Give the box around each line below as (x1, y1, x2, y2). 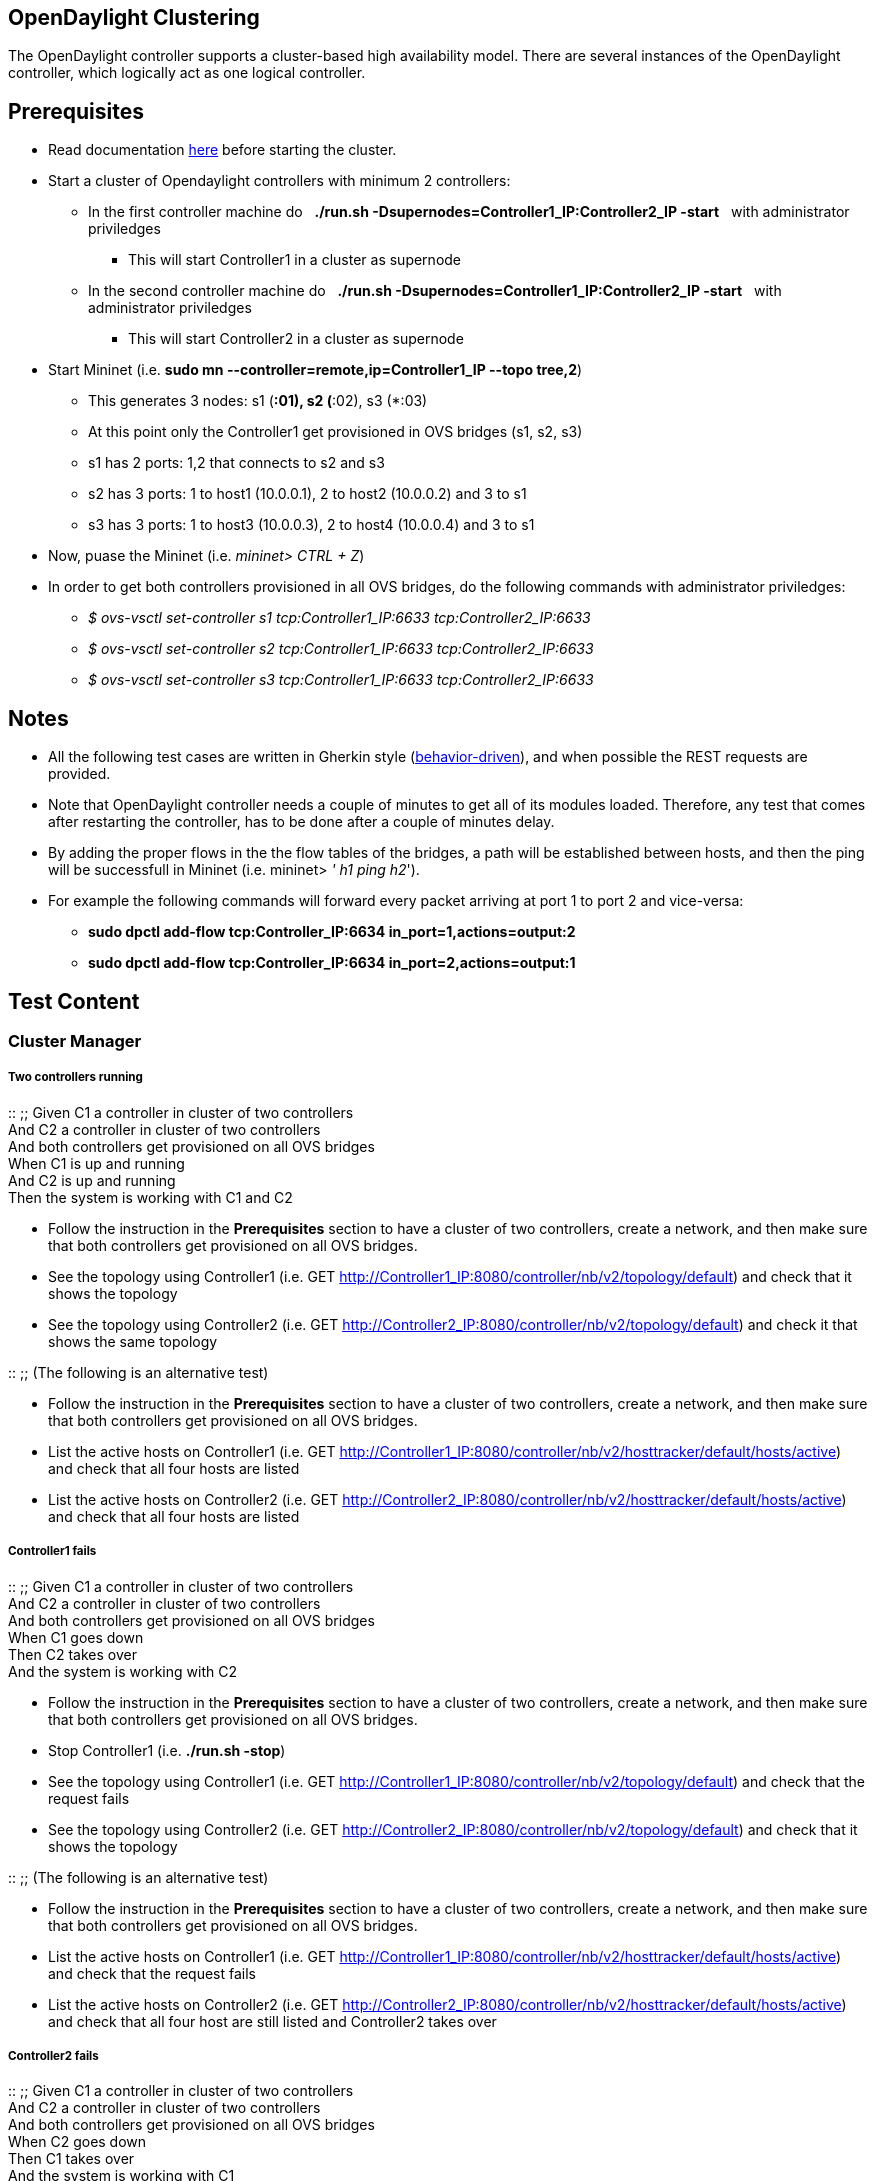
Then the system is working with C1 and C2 (8, 1188, 293, 1206)
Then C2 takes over (8, 1645, 137, 1663)
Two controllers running (8, 1070, 143, 1085)
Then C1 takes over (8, 2150, 135, 2168)
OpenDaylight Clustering (8, 5, 260, 30)
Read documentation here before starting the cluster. (48, 141, 397, 159)
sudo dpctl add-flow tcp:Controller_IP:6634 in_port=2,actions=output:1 (88, 954, 576, 972)
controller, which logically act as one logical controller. (8, 64, 366, 82)
